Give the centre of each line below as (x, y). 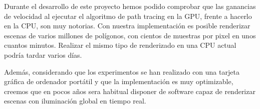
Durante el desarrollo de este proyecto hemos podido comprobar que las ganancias (130, 6)
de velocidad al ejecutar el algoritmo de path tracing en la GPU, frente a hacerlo (128, 16)
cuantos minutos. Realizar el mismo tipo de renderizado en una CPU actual (120, 45)
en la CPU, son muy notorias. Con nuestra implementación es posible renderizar (127, 26)
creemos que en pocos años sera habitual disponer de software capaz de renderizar (130, 91)
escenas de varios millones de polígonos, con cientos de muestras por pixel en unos (130, 35)
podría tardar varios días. (43, 54)
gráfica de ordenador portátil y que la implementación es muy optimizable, (119, 81)
